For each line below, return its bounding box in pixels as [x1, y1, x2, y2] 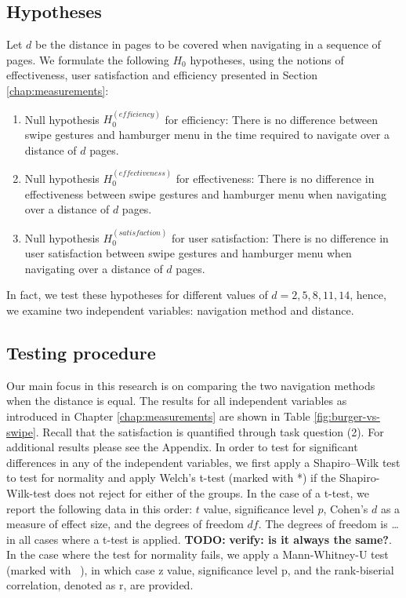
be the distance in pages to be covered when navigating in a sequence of [35, 36, 381, 53]
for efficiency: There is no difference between [165, 111, 379, 127]
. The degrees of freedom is [258, 516, 388, 532]
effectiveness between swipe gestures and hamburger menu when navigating [24, 185, 387, 202]
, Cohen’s [323, 500, 368, 516]
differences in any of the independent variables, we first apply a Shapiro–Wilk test [6, 454, 401, 470]
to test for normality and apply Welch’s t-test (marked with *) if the [6, 469, 336, 486]
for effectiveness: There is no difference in [176, 170, 375, 186]
